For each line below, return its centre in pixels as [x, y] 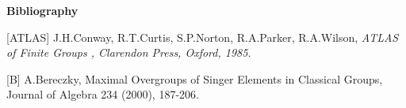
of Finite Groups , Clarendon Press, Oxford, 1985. [129, 52]
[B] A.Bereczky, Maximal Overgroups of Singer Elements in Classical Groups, [195, 78]
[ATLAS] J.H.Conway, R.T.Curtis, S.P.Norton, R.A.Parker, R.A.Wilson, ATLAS [203, 37]
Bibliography [42, 10]
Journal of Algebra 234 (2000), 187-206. [103, 94]
